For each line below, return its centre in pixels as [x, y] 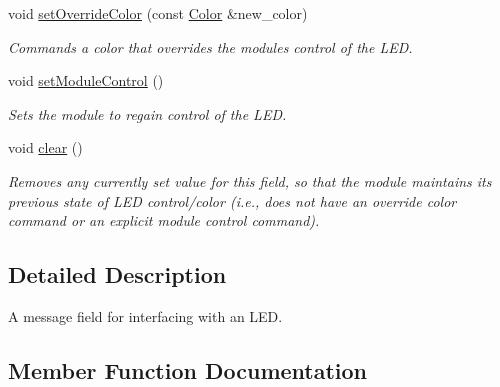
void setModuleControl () [86, 80]
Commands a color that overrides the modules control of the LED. [210, 46]
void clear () [45, 147]
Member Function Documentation [188, 369]
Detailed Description [117, 274]
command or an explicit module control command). [164, 220]
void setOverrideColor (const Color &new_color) [158, 13]
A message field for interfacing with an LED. [145, 315]
